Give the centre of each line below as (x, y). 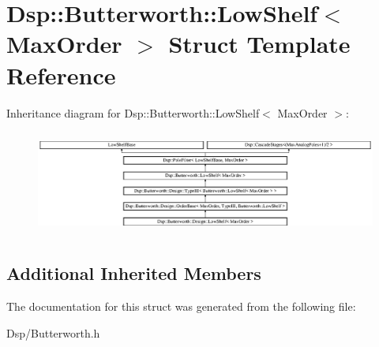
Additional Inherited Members (134, 273)
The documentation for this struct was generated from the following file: (181, 306)
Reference (61, 75)
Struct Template (259, 44)
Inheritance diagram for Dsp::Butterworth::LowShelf (133, 112)
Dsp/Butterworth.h (53, 332)
